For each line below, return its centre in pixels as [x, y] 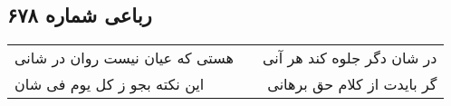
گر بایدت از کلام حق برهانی [352, 84]
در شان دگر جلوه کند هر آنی [350, 58]
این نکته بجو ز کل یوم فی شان [110, 84]
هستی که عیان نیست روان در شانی [124, 58]
